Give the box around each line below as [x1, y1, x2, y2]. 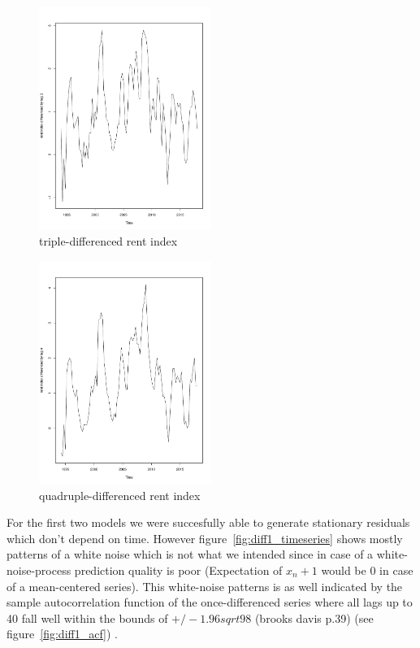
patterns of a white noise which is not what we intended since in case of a [6, 546, 374, 563]
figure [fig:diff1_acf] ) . [6, 625, 118, 642]
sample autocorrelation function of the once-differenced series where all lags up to [6, 594, 413, 611]
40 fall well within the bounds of [6, 609, 168, 626]
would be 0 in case [321, 562, 414, 579]
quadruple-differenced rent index [39, 486, 201, 503]
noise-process [6, 562, 71, 579]
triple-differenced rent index [39, 233, 178, 250]
